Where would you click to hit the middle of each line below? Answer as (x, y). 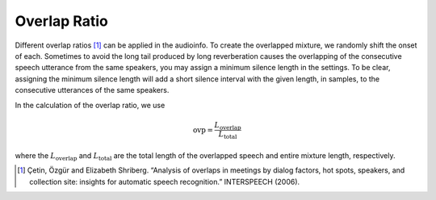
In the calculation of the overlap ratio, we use (90, 105)
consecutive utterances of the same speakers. (92, 90)
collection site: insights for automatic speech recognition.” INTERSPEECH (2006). (165, 181)
